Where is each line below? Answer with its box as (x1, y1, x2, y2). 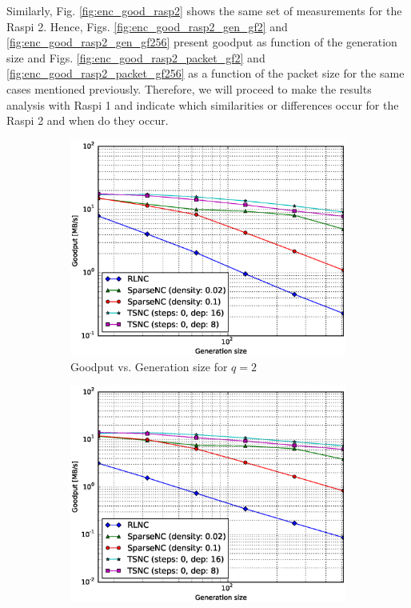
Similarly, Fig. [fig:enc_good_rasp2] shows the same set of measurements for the (6, 2, 402, 18)
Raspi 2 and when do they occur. (6, 112, 169, 129)
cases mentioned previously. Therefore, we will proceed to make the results (6, 80, 372, 97)
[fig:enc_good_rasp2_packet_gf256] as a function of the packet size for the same (6, 65, 405, 82)
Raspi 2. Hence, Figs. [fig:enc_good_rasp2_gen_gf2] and (6, 18, 288, 34)
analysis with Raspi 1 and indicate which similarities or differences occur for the (6, 96, 399, 113)
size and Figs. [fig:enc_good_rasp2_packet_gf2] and (6, 49, 265, 66)
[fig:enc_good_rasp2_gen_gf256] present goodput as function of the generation (6, 34, 397, 50)
